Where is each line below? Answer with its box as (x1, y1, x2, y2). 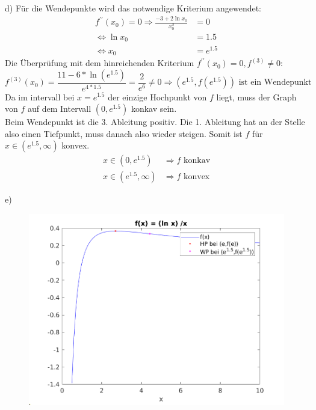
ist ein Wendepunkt (238, 78, 312, 87)
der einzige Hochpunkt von (108, 90, 207, 103)
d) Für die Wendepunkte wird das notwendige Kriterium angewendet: (5, 2, 262, 14)
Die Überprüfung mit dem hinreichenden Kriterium (5, 57, 194, 69)
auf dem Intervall (27, 102, 91, 115)
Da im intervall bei (5, 90, 75, 103)
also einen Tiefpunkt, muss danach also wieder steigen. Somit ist (5, 127, 243, 139)
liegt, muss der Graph (216, 90, 297, 103)
